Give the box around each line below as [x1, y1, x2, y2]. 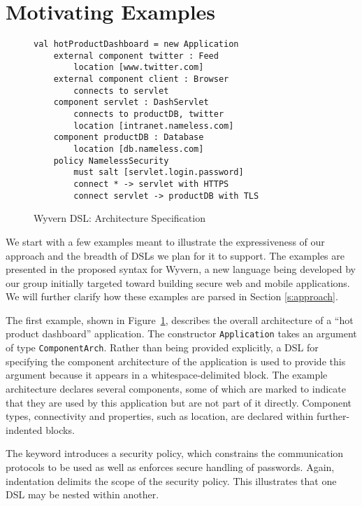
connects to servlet [73, 85, 169, 96]
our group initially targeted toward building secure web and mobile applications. [6, 275, 350, 290]
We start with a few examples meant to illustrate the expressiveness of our [6, 234, 325, 248]
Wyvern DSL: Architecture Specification [34, 211, 205, 225]
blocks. [45, 422, 75, 437]
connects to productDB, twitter [73, 109, 224, 120]
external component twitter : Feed [53, 50, 219, 61]
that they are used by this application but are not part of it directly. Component [6, 395, 352, 409]
